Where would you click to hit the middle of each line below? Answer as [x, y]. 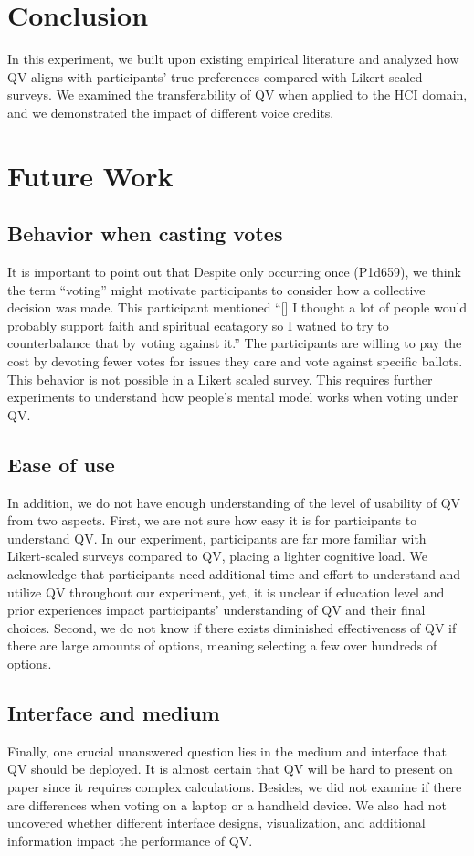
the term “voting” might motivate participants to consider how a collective [216, 289]
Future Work [90, 175]
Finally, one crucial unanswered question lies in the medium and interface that [227, 750]
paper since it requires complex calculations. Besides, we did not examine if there [235, 786]
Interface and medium [114, 712]
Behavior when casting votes [145, 233]
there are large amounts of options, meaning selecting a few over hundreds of [222, 645]
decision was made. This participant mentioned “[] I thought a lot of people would [237, 307]
